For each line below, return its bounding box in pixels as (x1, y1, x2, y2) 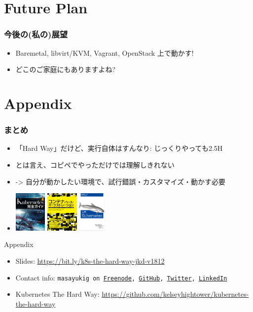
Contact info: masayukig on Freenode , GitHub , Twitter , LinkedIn (15, 272, 227, 282)
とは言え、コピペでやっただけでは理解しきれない (15, 159, 175, 170)
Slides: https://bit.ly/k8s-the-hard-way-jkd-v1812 (15, 255, 165, 266)
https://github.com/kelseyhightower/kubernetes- (102, 289, 249, 299)
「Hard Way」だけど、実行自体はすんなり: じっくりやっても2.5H (15, 143, 223, 153)
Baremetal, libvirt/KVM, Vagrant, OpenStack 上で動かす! (15, 47, 194, 58)
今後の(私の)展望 (4, 28, 68, 40)
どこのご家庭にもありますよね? (15, 64, 115, 74)
